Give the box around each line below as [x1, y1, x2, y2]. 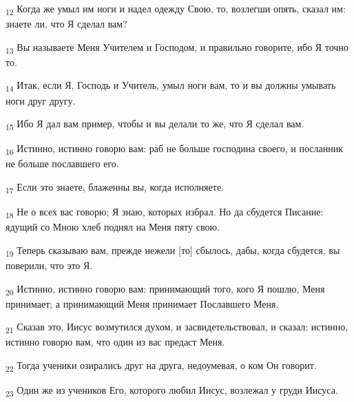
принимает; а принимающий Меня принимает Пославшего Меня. [6, 296, 279, 310]
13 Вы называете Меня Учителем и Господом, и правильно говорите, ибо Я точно [6, 39, 348, 56]
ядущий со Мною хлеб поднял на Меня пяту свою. [6, 220, 220, 234]
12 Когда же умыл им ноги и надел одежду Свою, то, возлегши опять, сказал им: [6, 1, 346, 17]
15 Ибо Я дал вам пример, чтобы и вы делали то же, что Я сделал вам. [6, 116, 304, 132]
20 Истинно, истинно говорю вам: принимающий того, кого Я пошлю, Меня [6, 281, 325, 297]
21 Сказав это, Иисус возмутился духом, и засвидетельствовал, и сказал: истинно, [6, 319, 348, 336]
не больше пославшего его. [6, 156, 119, 171]
